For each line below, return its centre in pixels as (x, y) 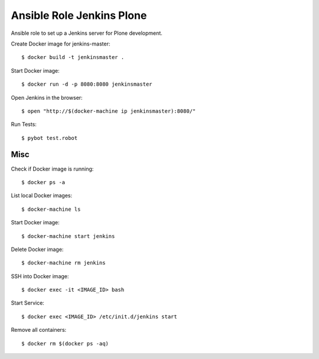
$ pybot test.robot (50, 138)
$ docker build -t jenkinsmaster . (73, 57)
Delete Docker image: (37, 249)
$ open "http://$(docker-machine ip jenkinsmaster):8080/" (109, 111)
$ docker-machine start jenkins (68, 236)
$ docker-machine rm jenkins (64, 263)
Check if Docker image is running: (52, 169)
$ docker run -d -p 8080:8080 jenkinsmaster (87, 84)
